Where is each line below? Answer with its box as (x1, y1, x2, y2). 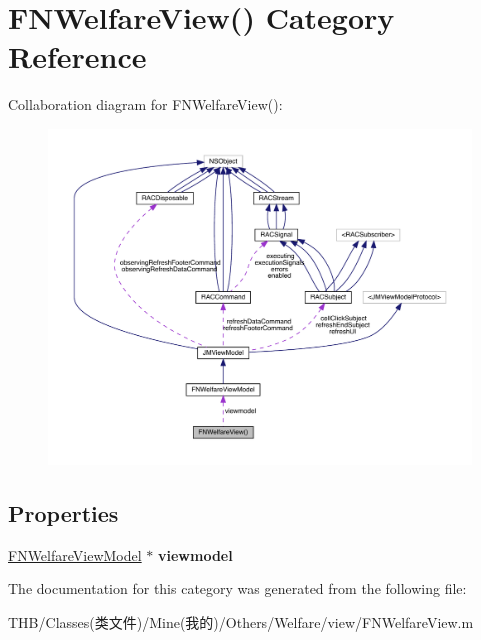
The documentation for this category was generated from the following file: (8, 578, 467, 599)
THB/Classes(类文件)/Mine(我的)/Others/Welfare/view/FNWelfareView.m (8, 611, 474, 632)
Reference (8, 36, 147, 77)
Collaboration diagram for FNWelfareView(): (8, 94, 283, 115)
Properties (8, 497, 119, 528)
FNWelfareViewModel (8, 544, 142, 565)
